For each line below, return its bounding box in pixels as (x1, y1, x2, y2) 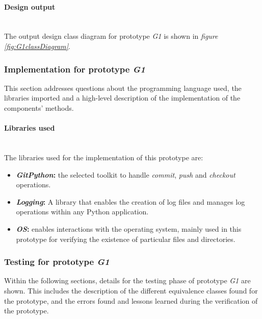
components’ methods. (4, 102, 74, 113)
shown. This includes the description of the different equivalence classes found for (4, 285, 258, 296)
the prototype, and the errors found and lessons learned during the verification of (4, 295, 258, 306)
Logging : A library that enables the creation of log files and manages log (16, 196, 245, 207)
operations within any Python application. (16, 206, 149, 217)
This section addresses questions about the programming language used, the (4, 82, 242, 93)
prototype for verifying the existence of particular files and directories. (16, 233, 235, 244)
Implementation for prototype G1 (4, 62, 145, 75)
